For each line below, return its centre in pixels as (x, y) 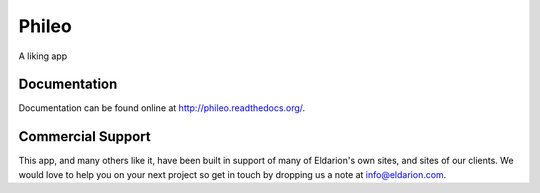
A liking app (43, 56)
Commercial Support (85, 136)
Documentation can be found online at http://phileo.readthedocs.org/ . (162, 108)
